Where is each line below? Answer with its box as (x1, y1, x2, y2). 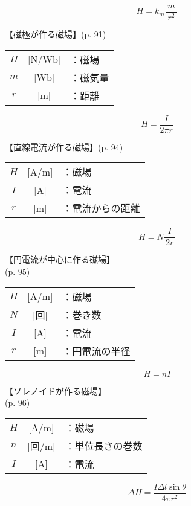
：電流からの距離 (62, 201, 140, 216)
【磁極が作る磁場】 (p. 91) (5, 28, 106, 40)
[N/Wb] (28, 52, 61, 66)
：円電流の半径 (62, 344, 131, 358)
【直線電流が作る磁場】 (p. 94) (5, 140, 123, 153)
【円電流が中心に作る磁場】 (5, 253, 115, 266)
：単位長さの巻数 (65, 438, 143, 453)
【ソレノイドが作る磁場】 (5, 384, 106, 397)
